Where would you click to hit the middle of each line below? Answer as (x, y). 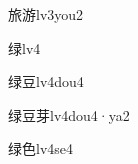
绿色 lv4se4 (41, 148)
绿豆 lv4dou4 (46, 81)
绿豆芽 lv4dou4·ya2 (69, 114)
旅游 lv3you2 (46, 14)
